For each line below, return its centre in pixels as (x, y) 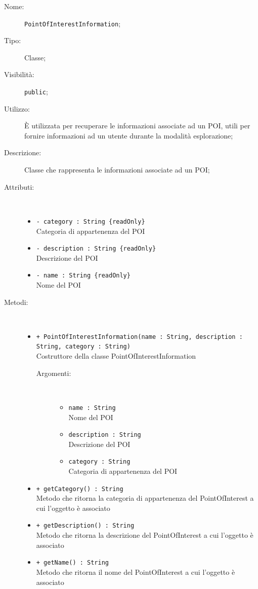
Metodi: (16, 302)
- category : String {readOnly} (91, 221)
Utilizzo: (17, 108)
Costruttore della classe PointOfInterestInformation (116, 356)
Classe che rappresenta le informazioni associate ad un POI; (117, 170)
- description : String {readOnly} (96, 249)
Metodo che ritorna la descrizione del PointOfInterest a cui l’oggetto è (145, 535)
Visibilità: (19, 74)
